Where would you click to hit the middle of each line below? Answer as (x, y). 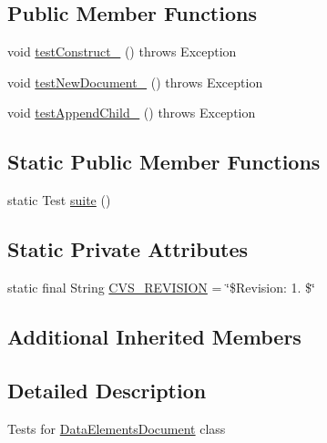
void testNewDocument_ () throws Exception (135, 82)
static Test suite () (59, 200)
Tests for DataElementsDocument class (117, 428)
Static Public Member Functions (164, 162)
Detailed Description (107, 390)
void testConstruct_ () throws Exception (122, 52)
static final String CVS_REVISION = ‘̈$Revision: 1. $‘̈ (161, 287)
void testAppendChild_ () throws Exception (132, 113)
